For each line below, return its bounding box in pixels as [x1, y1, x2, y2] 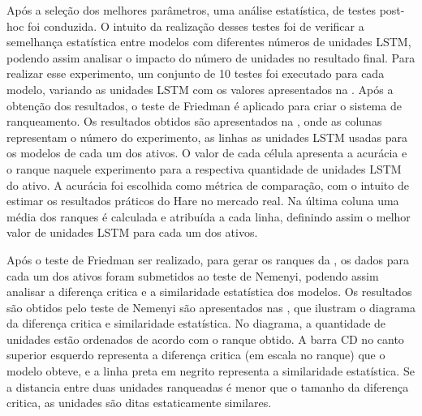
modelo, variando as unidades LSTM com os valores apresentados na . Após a [6, 80, 394, 97]
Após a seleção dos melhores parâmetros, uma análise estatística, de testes [6, 2, 377, 18]
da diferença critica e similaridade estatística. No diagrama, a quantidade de [6, 315, 386, 332]
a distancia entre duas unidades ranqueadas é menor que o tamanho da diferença [6, 378, 409, 395]
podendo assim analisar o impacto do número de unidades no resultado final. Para [6, 49, 416, 66]
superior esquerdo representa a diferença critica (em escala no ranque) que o [6, 346, 385, 363]
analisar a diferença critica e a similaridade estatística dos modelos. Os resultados [6, 283, 412, 300]
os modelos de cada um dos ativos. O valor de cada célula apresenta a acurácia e [6, 144, 407, 161]
